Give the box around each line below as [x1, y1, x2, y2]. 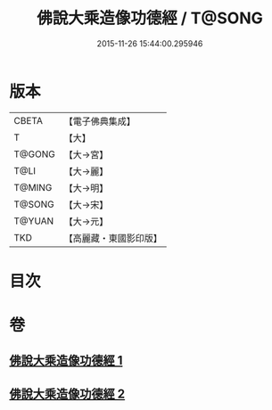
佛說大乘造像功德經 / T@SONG [37, 8, 263, 29]
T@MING [13, 181, 53, 193]
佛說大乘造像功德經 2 [9, 386, 126, 401]
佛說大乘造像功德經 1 [9, 353, 123, 368]
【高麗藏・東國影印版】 [63, 232, 162, 244]
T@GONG [13, 148, 55, 160]
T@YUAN [13, 215, 54, 227]
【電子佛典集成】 [63, 115, 136, 127]
